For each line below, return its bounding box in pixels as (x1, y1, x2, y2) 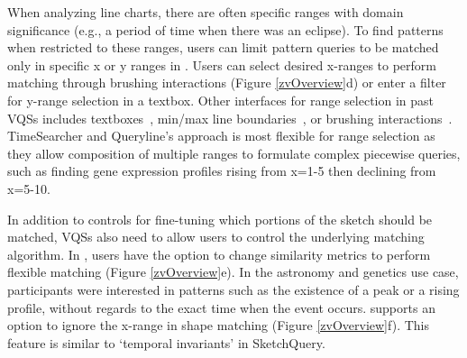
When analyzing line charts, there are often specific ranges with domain (7, 3, 404, 21)
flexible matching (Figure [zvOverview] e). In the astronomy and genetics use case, (7, 262, 459, 281)
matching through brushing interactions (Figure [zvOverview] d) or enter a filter (7, 73, 446, 92)
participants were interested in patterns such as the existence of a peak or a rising (7, 280, 460, 298)
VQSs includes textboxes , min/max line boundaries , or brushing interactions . (7, 108, 453, 127)
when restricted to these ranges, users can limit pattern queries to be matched (7, 38, 439, 57)
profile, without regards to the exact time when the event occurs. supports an (7, 298, 435, 317)
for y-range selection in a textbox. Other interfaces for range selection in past (7, 90, 435, 109)
